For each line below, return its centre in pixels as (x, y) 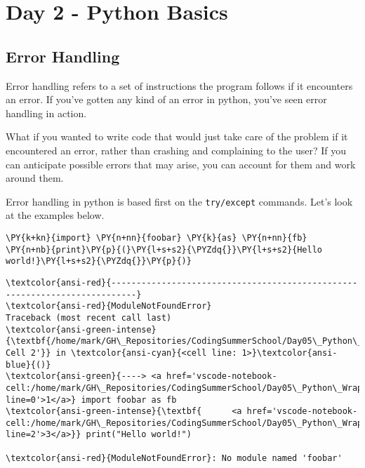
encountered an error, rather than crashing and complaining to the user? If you (176, 150)
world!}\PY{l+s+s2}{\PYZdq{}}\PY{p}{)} (99, 261)
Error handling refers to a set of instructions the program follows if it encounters (179, 85)
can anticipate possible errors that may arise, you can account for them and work (181, 164)
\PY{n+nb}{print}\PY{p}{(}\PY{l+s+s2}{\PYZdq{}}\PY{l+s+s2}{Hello (164, 249)
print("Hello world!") (139, 435)
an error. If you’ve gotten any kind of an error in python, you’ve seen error (166, 99)
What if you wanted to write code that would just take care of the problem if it (177, 136)
